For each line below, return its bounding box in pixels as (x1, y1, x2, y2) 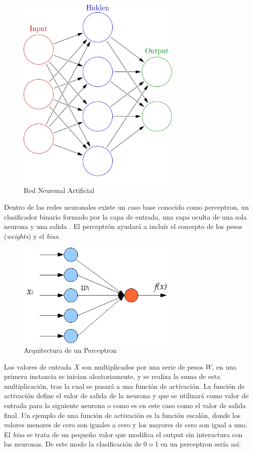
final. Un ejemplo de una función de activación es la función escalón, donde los (4, 410, 241, 420)
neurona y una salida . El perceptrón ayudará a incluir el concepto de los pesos (4, 221, 243, 231)
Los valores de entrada (4, 361, 72, 372)
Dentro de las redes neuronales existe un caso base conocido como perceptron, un (4, 202, 249, 212)
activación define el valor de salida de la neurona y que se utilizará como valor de (4, 390, 249, 401)
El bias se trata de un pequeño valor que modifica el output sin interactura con (4, 429, 243, 439)
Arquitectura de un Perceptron (24, 345, 117, 355)
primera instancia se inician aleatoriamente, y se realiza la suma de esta (4, 371, 221, 381)
